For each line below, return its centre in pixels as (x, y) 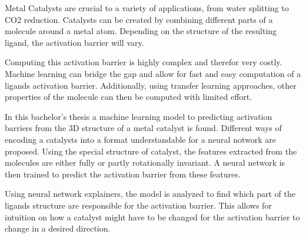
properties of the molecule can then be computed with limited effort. (129, 97)
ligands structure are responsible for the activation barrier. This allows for (138, 205)
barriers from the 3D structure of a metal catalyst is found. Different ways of (143, 128)
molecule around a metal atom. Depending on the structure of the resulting (141, 31)
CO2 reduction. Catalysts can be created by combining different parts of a (139, 19)
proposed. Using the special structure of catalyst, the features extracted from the (151, 151)
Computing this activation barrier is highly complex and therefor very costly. (144, 62)
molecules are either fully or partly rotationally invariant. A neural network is (145, 162)
